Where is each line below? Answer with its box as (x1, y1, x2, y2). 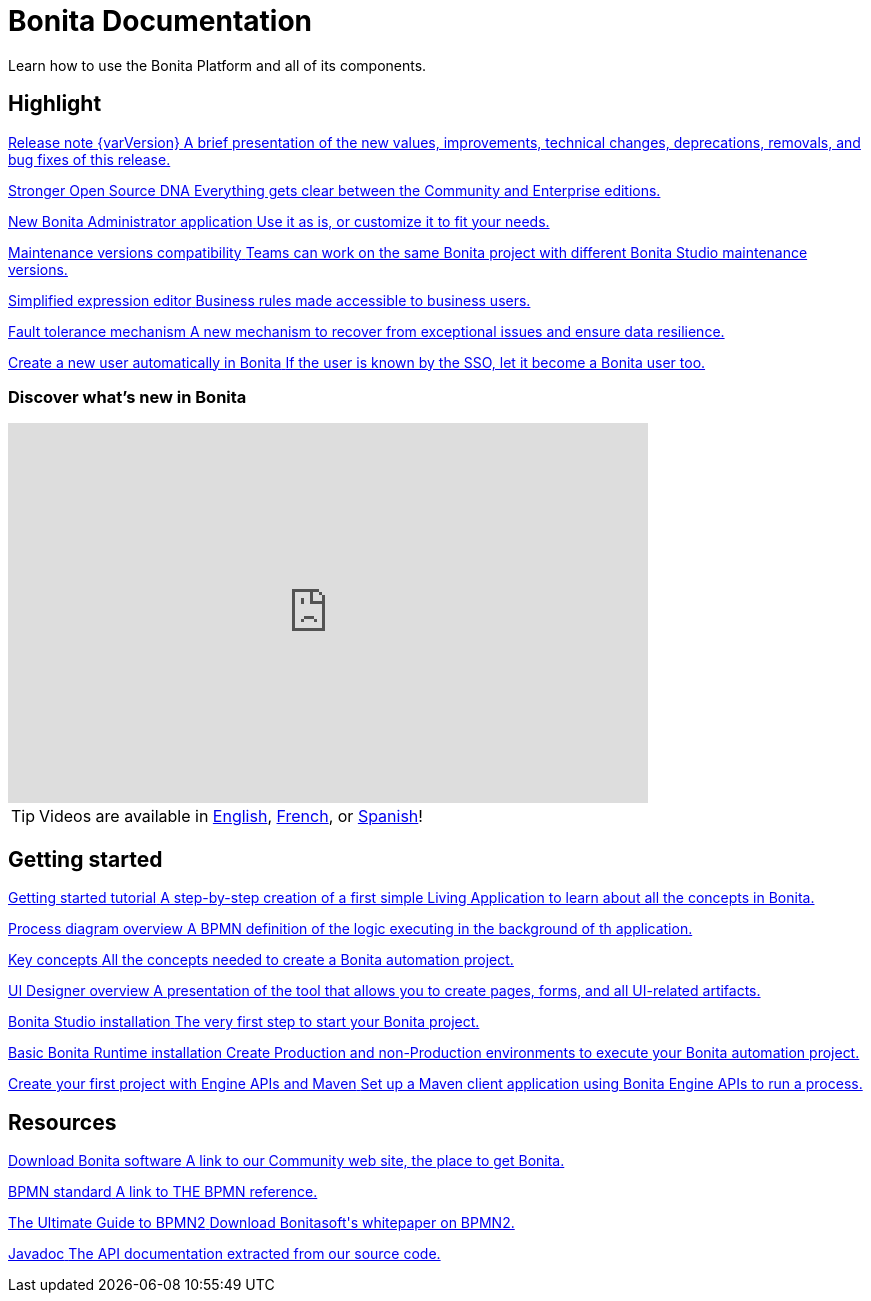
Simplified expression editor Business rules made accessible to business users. (8, 291, 531, 309)
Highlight (8, 91, 102, 117)
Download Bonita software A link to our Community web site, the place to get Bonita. (8, 1152, 565, 1170)
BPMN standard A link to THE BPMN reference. (8, 1183, 318, 1201)
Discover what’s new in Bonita (8, 386, 247, 407)
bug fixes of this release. (8, 150, 171, 168)
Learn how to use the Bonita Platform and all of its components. (8, 56, 427, 74)
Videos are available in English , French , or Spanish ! (39, 806, 423, 827)
